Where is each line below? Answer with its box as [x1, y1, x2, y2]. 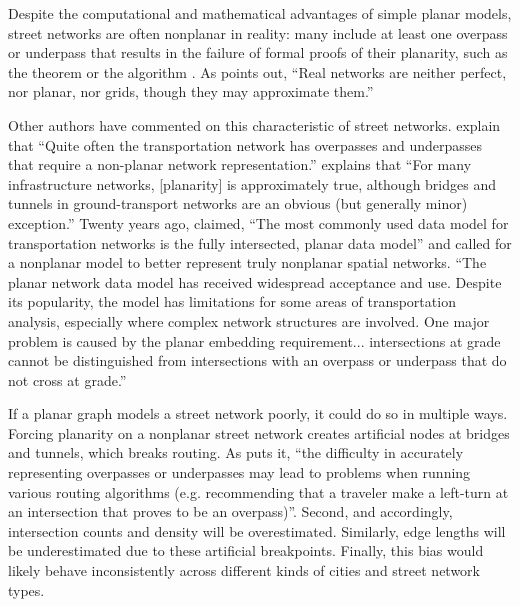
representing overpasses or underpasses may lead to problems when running [8, 462, 471, 483]
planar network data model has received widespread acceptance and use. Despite [8, 271, 502, 292]
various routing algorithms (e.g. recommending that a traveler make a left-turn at [8, 481, 509, 502]
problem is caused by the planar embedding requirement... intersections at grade [8, 330, 501, 351]
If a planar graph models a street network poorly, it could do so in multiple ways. [8, 403, 508, 424]
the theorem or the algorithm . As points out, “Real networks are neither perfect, [8, 61, 507, 82]
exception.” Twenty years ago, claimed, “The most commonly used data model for [8, 212, 509, 233]
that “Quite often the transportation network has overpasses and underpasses [8, 134, 483, 155]
